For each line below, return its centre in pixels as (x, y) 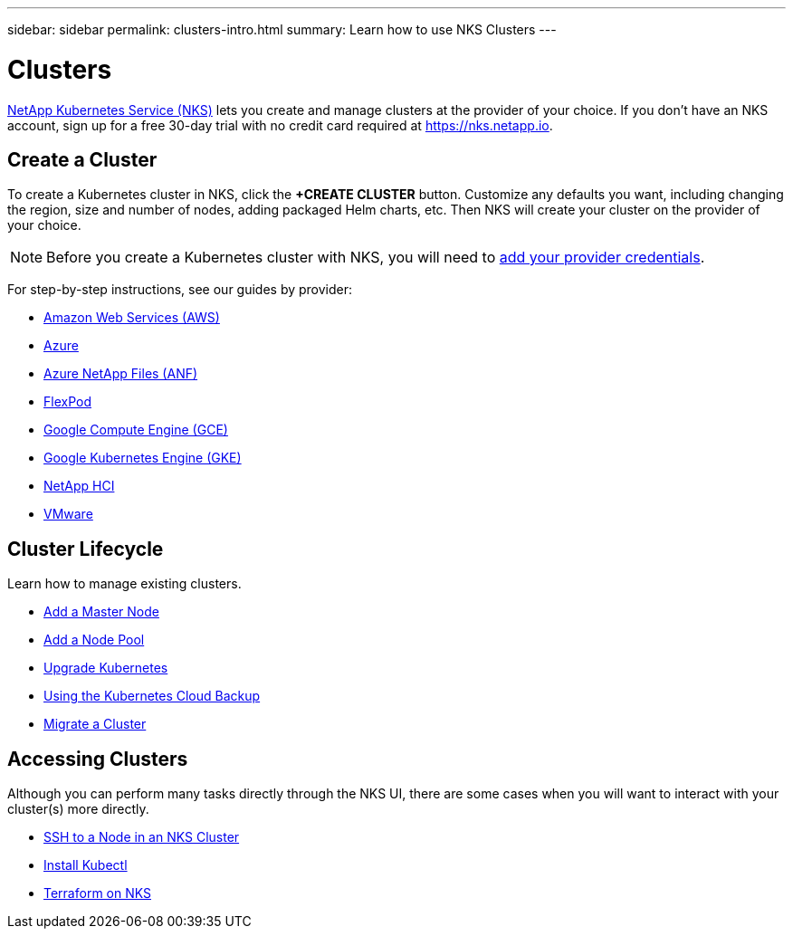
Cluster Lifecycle (86, 549)
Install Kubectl (86, 865)
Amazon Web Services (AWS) (132, 318)
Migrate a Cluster (95, 724)
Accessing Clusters (98, 759)
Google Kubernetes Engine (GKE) (143, 458)
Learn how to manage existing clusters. (124, 584)
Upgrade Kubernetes (106, 668)
